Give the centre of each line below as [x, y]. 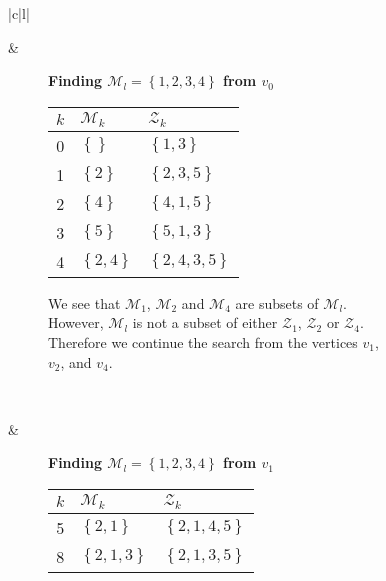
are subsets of [277, 302]
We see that [84, 302]
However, [76, 322]
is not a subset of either [205, 322]
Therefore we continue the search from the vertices [203, 341]
